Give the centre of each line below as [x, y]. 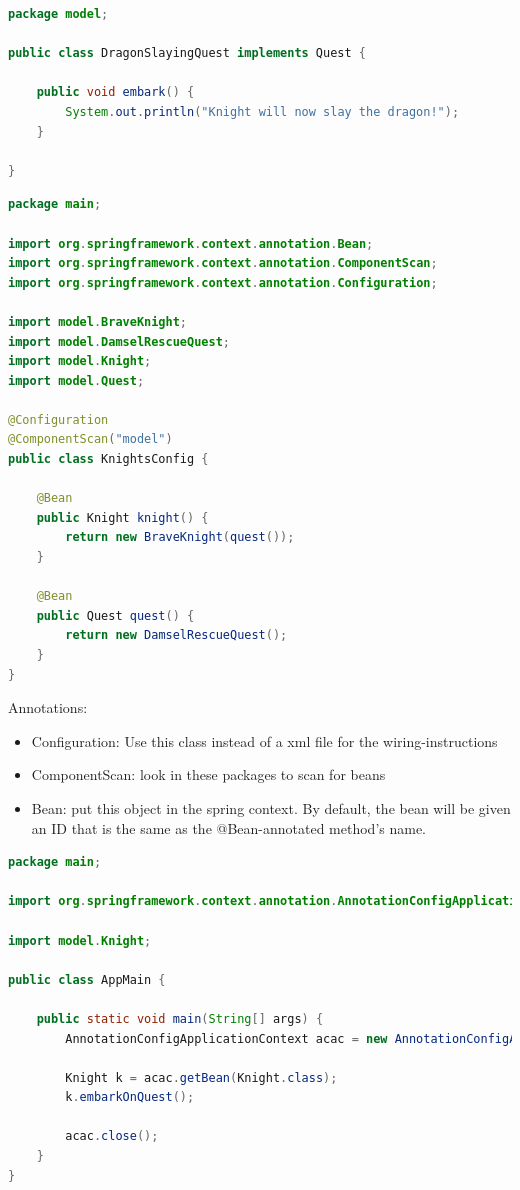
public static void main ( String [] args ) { [180, 1018]
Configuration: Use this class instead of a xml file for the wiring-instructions [264, 740]
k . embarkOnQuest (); [130, 1097]
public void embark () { [115, 92]
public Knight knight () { [122, 517]
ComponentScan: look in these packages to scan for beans [208, 774]
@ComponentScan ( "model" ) [90, 439]
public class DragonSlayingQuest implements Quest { [187, 53]
